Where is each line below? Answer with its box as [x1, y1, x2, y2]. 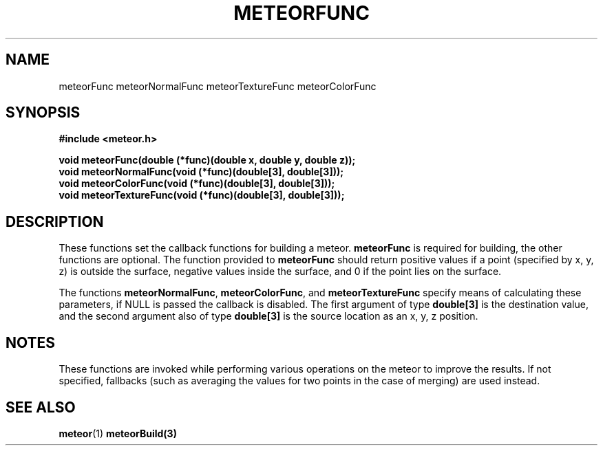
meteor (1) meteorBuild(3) [59, 427, 177, 439]
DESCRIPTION [6, 212, 104, 230]
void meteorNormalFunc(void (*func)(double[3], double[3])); [59, 166, 344, 178]
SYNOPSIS [6, 104, 81, 122]
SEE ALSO [6, 398, 76, 416]
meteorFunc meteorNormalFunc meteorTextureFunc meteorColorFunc [59, 80, 377, 92]
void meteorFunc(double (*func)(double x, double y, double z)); [59, 154, 356, 166]
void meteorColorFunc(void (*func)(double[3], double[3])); [59, 177, 335, 190]
